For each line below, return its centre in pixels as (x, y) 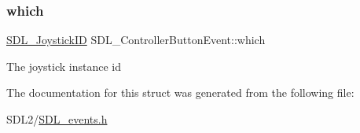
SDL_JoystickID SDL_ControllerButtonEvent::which (136, 40)
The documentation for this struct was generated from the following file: (180, 92)
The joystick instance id (64, 66)
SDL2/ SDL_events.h (57, 119)
